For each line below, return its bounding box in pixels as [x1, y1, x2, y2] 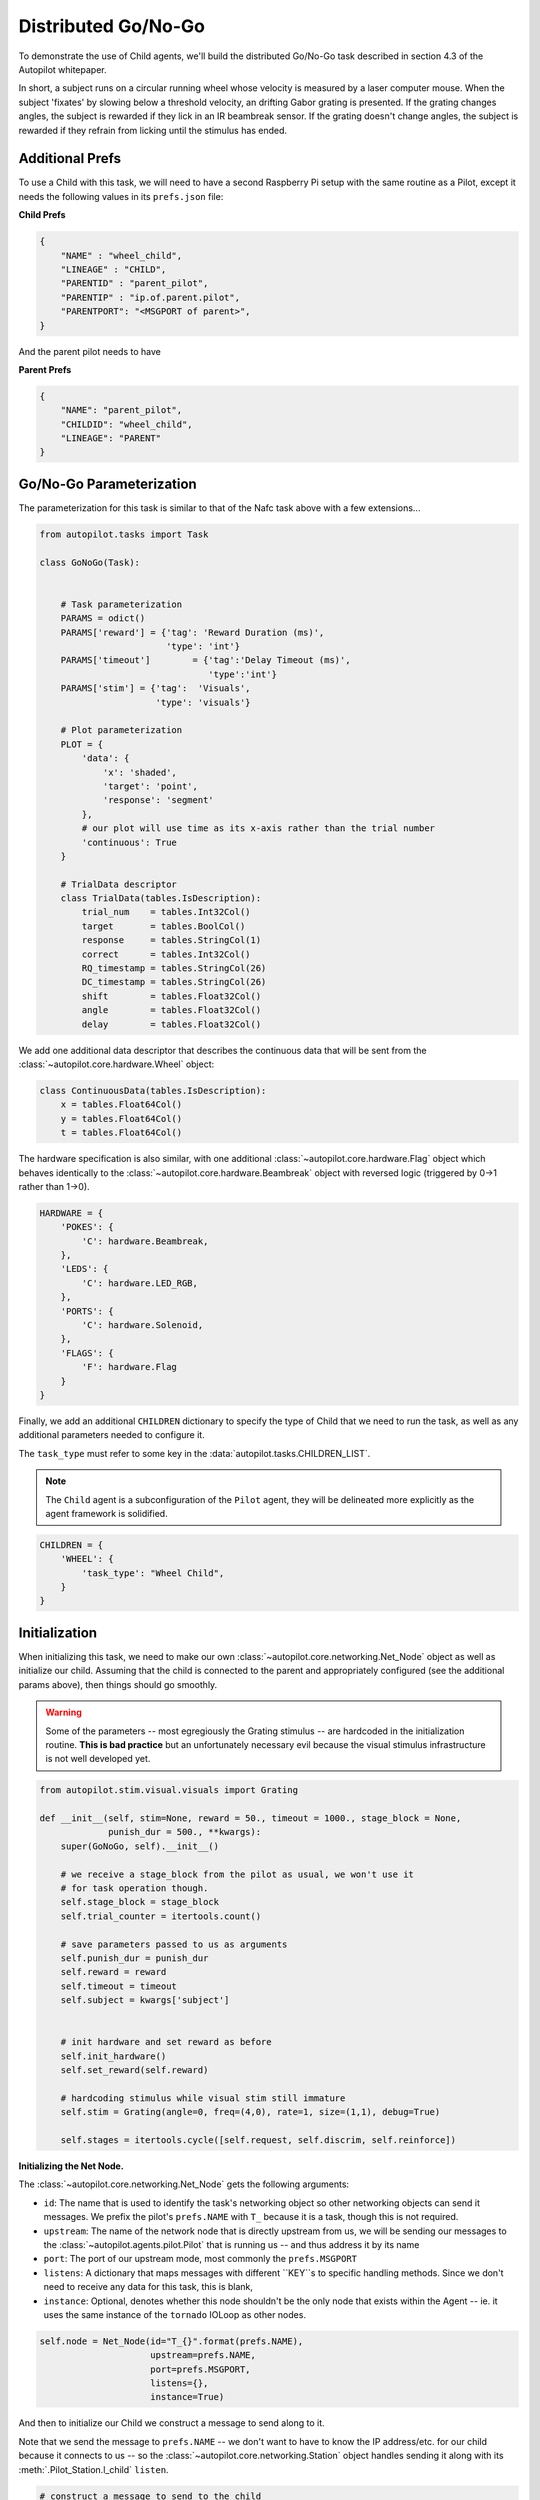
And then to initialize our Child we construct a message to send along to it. [18, 2417, 325, 2429]
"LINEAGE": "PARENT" [60, 433, 162, 444]
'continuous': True [81, 836, 177, 848]
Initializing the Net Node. [18, 2160, 124, 2172]
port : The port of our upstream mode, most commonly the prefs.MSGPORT [43, 2253, 358, 2265]
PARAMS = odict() [60, 613, 146, 624]
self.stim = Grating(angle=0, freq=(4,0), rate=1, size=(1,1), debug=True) [60, 2106, 441, 2118]
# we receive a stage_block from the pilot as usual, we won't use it [60, 1868, 415, 1880]
